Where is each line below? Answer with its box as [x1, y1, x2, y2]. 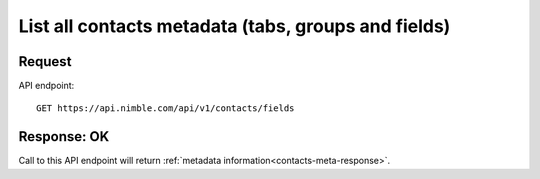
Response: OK [18, 128, 110, 145]
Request [18, 53, 72, 70]
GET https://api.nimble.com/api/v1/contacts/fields [36, 103, 295, 114]
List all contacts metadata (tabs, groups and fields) [18, 15, 451, 37]
